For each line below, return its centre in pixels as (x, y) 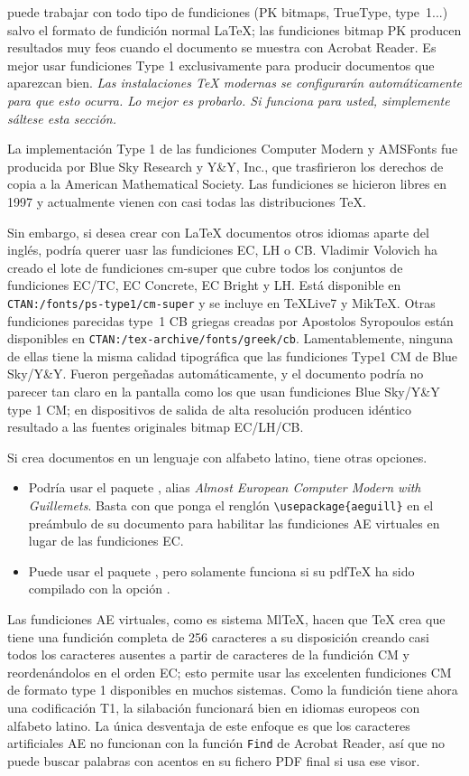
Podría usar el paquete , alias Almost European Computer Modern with (225, 487)
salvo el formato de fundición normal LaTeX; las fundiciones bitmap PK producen (234, 29)
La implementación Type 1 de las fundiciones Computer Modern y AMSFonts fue (233, 149)
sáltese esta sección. (62, 118)
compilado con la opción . (99, 589)
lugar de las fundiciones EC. (106, 541)
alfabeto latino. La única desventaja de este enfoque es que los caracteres (209, 725)
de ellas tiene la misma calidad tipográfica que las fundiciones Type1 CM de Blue (233, 355)
